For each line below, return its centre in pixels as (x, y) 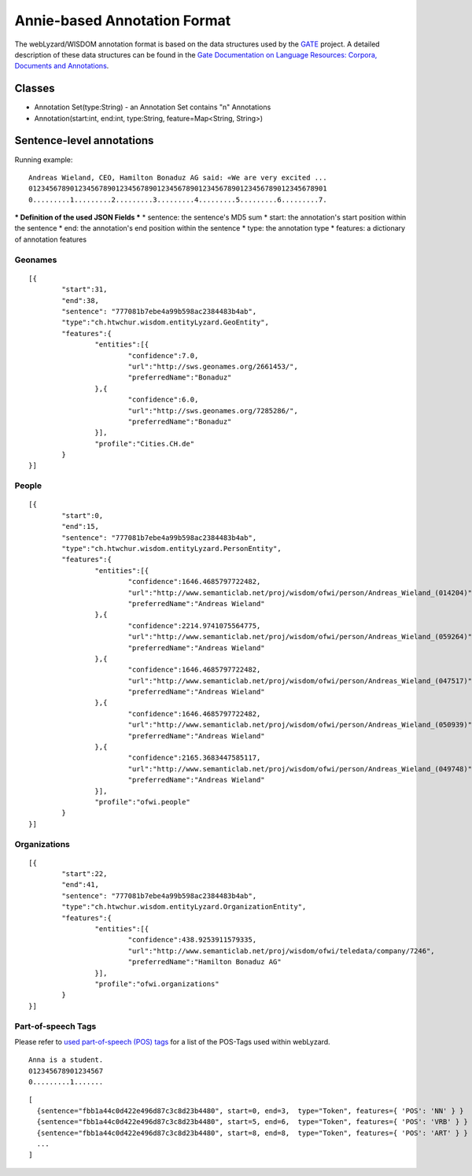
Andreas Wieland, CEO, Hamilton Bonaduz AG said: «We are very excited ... (178, 178)
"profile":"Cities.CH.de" (145, 444)
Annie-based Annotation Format (123, 20)
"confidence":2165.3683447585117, (194, 758)
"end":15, (81, 527)
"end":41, (81, 885)
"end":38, (81, 300)
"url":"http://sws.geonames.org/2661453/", (213, 366)
